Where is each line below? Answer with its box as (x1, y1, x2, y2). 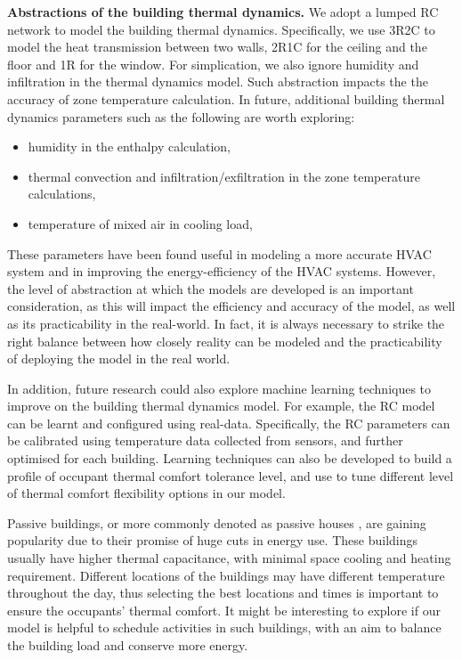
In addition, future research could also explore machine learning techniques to (7, 379, 432, 397)
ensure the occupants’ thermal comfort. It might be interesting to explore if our (7, 600, 441, 619)
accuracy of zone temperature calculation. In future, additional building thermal (7, 89, 445, 108)
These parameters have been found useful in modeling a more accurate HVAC (7, 244, 432, 263)
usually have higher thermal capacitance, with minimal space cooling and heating (7, 549, 451, 567)
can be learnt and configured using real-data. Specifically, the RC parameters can (7, 413, 450, 432)
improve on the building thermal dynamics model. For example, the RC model (7, 396, 435, 415)
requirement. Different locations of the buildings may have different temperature (7, 566, 445, 584)
